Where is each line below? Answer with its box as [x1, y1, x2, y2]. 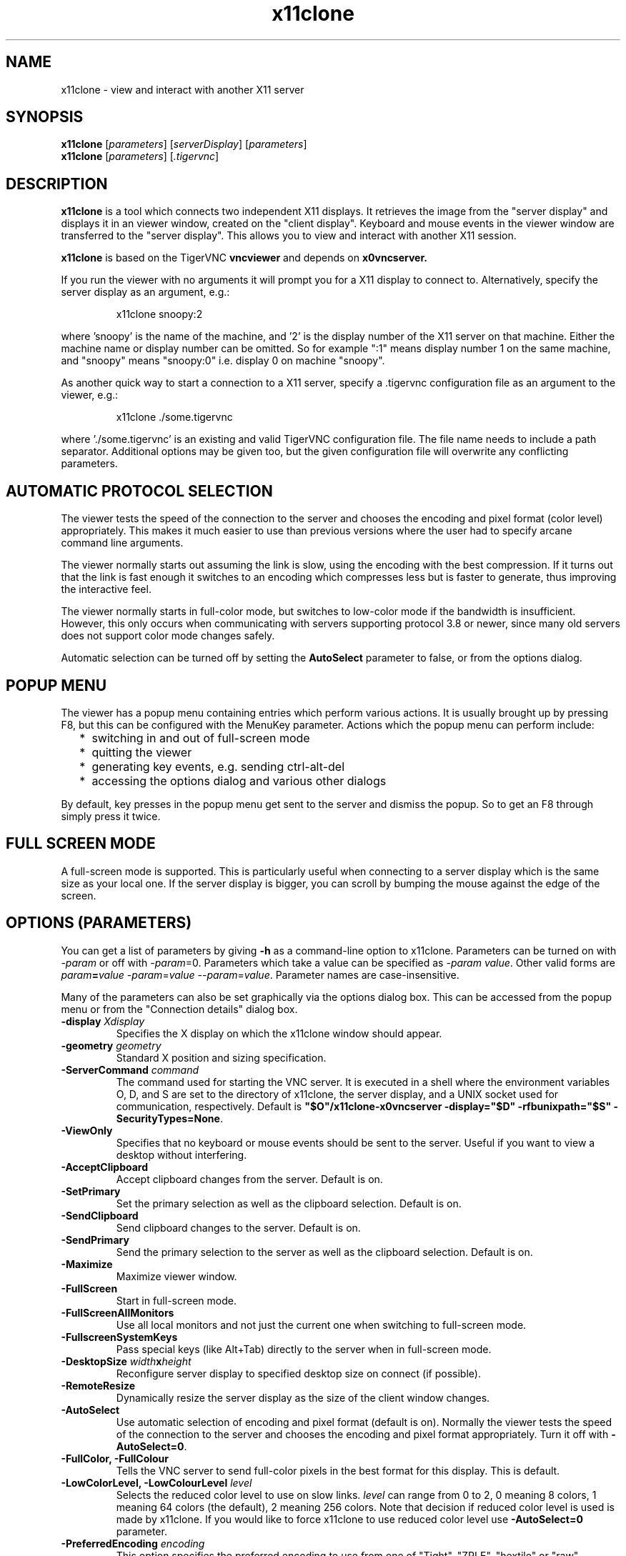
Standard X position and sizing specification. [116, 1051, 327, 1064]
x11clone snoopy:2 [116, 308, 203, 321]
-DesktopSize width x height [61, 1355, 192, 1367]
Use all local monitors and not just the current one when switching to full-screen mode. [116, 1318, 527, 1331]
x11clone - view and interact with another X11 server [61, 83, 304, 96]
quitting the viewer [91, 744, 192, 759]
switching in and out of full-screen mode [91, 730, 310, 745]
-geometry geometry [61, 1039, 162, 1052]
